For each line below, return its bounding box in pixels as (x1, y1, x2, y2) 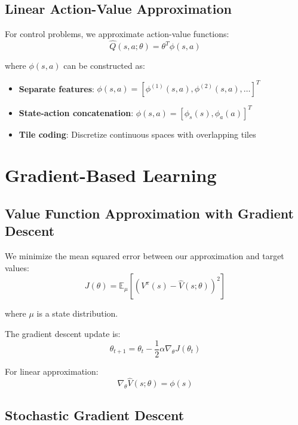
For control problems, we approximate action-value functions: (5, 28, 229, 40)
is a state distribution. (36, 307, 118, 320)
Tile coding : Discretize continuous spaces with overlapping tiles (19, 127, 256, 140)
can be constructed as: (63, 59, 145, 72)
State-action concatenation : (19, 106, 134, 119)
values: (5, 261, 29, 274)
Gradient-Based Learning (5, 163, 217, 187)
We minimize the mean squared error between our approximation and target (5, 250, 284, 262)
